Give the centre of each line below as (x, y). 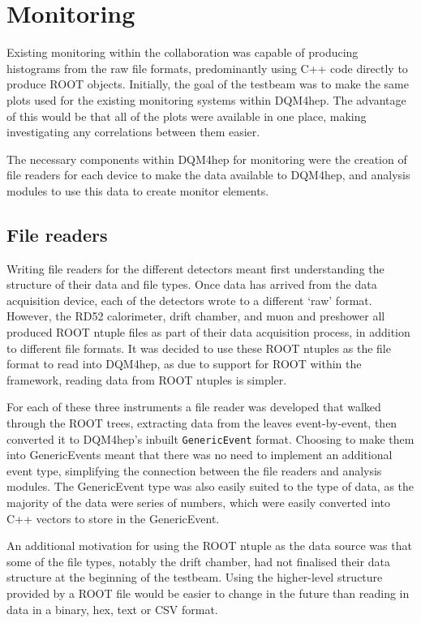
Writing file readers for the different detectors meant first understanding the (195, 268)
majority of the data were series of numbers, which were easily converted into (198, 503)
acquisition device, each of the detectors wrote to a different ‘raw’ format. (189, 300)
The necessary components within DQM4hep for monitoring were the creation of (207, 159)
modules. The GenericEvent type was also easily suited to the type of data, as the (210, 486)
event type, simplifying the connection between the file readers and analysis (194, 470)
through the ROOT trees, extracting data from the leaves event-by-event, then (202, 423)
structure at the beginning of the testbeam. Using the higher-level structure (195, 577)
